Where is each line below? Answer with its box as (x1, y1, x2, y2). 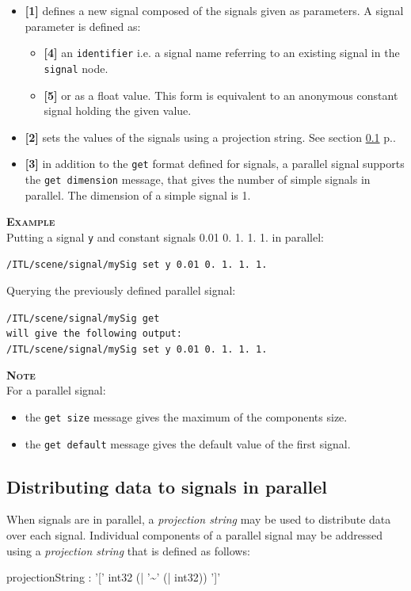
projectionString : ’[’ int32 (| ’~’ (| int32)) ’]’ (6, 569, 221, 585)
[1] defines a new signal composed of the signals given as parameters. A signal (25, 2, 404, 18)
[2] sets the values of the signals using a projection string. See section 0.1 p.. (25, 128, 396, 145)
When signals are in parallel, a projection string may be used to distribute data (6, 511, 391, 528)
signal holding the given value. (44, 102, 192, 119)
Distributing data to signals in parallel (6, 474, 328, 498)
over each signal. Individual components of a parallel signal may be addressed (6, 526, 382, 543)
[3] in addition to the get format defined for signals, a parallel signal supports (25, 155, 405, 172)
